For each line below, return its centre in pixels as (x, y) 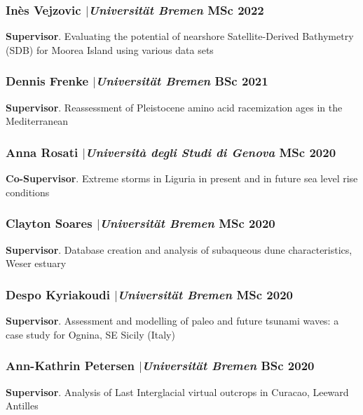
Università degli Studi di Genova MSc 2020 (211, 152)
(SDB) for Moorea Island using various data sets (110, 49)
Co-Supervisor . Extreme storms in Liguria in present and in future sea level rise (182, 178)
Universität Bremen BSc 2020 (228, 366)
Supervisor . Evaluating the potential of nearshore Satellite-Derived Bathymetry (180, 36)
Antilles (22, 406)
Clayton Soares (49, 223)
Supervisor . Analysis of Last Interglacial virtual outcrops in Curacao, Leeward (177, 392)
